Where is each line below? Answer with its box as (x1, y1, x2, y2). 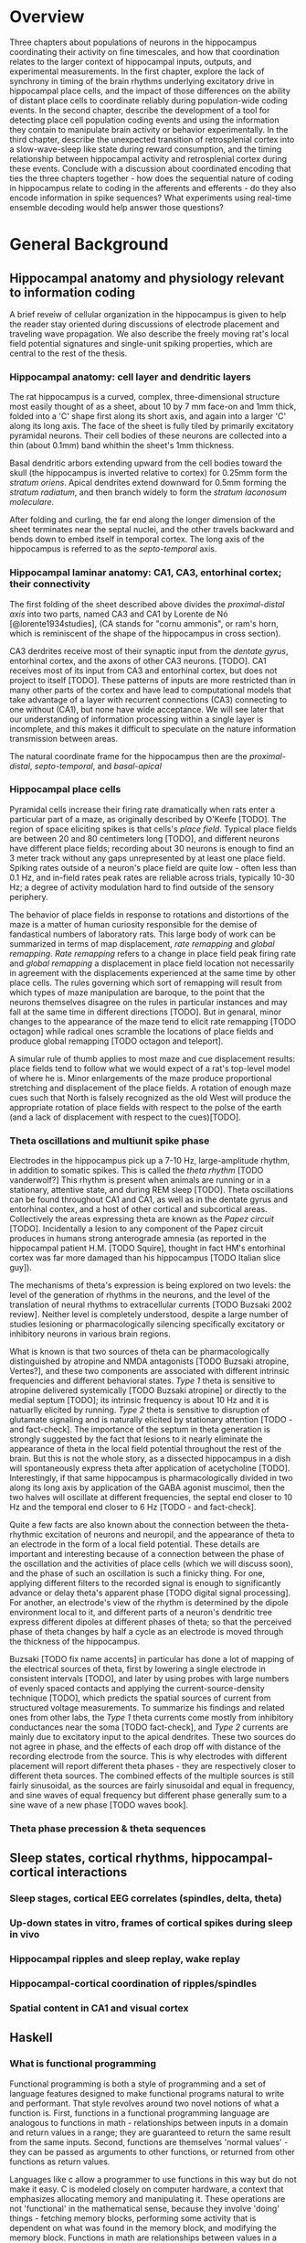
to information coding (9, 284, 135, 300)
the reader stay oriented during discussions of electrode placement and (9, 318, 280, 329)
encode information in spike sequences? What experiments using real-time (9, 192, 292, 203)
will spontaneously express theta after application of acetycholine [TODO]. (9, 1463, 290, 1474)
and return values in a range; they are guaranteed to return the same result (9, 2127, 291, 2138)
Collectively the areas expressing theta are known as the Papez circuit (9, 1214, 274, 1225)
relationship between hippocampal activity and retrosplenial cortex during (9, 153, 288, 164)
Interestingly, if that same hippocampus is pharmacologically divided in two (9, 1473, 294, 1484)
